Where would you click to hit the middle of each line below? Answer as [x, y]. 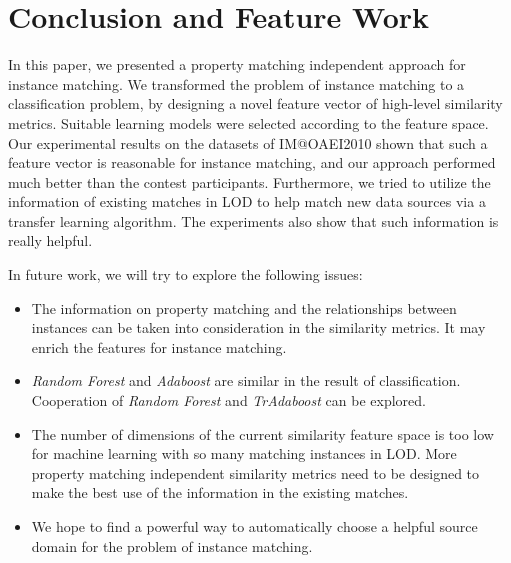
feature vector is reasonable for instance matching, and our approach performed [252, 162]
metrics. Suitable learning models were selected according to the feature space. [248, 122]
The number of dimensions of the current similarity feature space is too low [262, 433]
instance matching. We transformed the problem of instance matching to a [236, 83]
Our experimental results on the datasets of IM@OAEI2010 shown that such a [248, 142]
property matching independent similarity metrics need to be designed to [255, 472]
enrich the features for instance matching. [159, 346]
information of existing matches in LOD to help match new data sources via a [247, 201]
